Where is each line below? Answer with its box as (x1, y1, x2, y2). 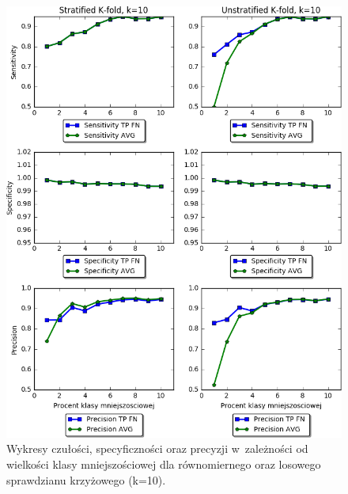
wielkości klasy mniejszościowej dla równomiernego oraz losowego (6, 456, 321, 473)
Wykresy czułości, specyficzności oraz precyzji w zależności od (6, 440, 308, 457)
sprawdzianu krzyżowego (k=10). (6, 471, 166, 488)
